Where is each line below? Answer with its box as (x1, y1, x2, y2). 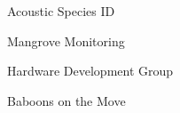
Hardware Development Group (7, 61, 174, 80)
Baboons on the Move (7, 91, 126, 109)
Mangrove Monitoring (7, 31, 125, 50)
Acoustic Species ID (7, 2, 115, 20)
